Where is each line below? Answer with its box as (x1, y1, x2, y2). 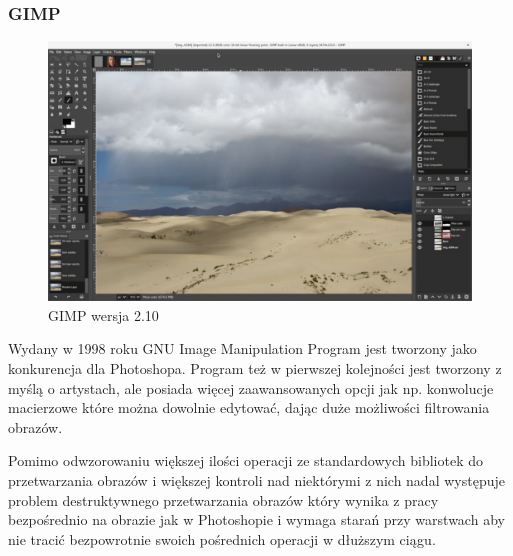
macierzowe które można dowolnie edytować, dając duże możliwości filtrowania (8, 397, 490, 418)
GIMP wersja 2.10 (48, 304, 159, 325)
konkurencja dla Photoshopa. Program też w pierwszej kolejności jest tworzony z (8, 358, 502, 379)
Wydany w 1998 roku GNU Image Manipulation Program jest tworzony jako (8, 338, 477, 359)
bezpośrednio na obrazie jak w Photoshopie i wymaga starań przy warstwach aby (8, 509, 505, 530)
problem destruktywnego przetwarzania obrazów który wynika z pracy (8, 489, 439, 510)
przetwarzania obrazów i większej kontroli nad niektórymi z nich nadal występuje (8, 470, 505, 490)
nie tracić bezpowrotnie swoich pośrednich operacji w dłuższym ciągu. (8, 528, 436, 549)
